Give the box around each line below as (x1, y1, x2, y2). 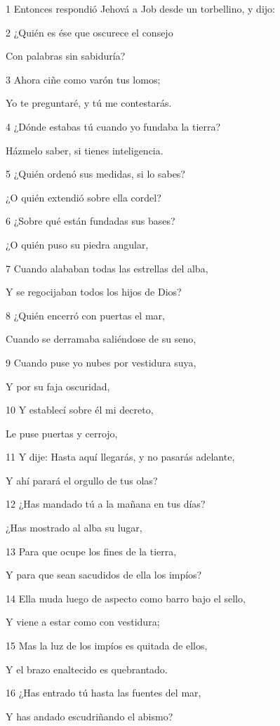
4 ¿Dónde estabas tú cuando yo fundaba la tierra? (6, 119, 221, 133)
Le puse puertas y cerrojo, (6, 425, 118, 440)
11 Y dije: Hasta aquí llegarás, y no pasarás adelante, (6, 449, 235, 464)
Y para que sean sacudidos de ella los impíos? (6, 567, 202, 582)
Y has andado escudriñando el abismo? (6, 708, 173, 723)
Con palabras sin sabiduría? (6, 48, 126, 63)
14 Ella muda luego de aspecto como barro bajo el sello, (6, 590, 246, 605)
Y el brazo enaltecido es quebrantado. (6, 661, 168, 676)
